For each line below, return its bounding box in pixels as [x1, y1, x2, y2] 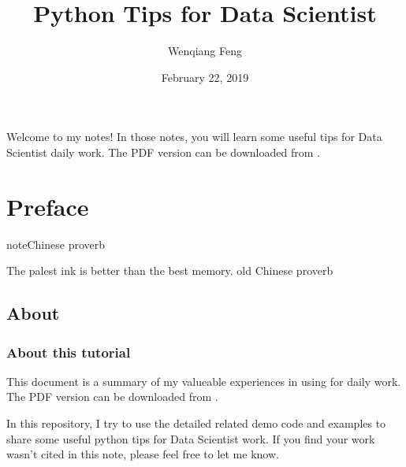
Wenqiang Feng [168, 43, 242, 59]
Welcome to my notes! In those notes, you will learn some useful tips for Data [6, 128, 382, 145]
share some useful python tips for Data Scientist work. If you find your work [6, 430, 375, 447]
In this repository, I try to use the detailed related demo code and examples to [6, 415, 386, 431]
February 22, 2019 [161, 69, 249, 85]
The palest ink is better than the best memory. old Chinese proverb [6, 262, 333, 279]
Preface [6, 190, 89, 222]
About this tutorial [6, 342, 131, 361]
